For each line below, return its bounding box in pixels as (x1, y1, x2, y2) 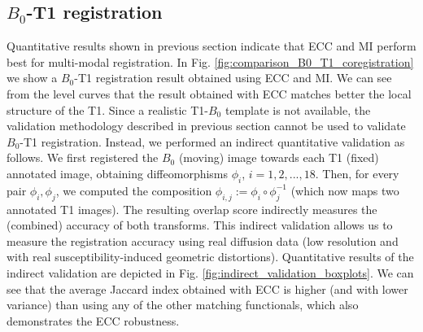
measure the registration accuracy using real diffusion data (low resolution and (7, 232, 399, 249)
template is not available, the (225, 101, 371, 118)
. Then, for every (315, 164, 399, 181)
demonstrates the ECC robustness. (7, 312, 180, 329)
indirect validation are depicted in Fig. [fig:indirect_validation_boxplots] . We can (7, 264, 414, 281)
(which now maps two (290, 181, 399, 199)
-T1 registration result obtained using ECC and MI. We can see (74, 69, 392, 86)
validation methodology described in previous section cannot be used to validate (7, 117, 406, 134)
